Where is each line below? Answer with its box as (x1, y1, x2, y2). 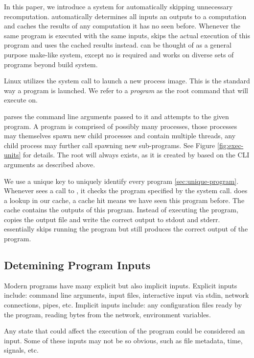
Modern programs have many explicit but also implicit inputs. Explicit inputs (4, 280, 237, 290)
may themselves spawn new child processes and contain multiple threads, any (4, 130, 236, 141)
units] (4, 150, 21, 160)
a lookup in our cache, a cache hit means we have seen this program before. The (4, 195, 245, 205)
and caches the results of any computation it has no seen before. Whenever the (4, 21, 241, 31)
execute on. (4, 95, 38, 105)
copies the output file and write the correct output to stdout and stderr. (4, 214, 220, 224)
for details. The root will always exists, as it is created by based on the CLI (23, 150, 250, 160)
